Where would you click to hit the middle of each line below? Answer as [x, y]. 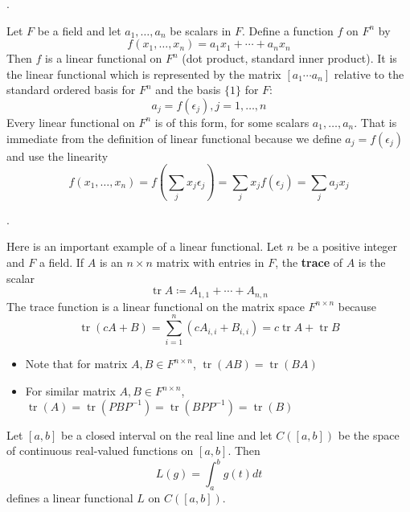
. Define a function [287, 30]
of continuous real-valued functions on [100, 451]
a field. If [61, 262]
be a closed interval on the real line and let [167, 434]
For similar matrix [70, 391]
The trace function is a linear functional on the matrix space [156, 306]
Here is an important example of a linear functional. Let [145, 246]
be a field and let [79, 30]
